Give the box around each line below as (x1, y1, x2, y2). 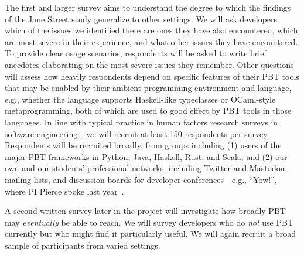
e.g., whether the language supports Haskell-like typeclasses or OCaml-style (5, 93, 276, 105)
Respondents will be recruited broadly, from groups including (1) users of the (5, 139, 282, 151)
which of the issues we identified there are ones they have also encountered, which (5, 24, 298, 36)
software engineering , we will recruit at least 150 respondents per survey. (5, 127, 269, 140)
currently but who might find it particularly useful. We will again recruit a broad (5, 227, 296, 240)
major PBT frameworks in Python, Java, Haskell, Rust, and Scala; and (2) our (5, 150, 288, 162)
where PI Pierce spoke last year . (5, 185, 124, 197)
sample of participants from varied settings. (5, 239, 160, 251)
